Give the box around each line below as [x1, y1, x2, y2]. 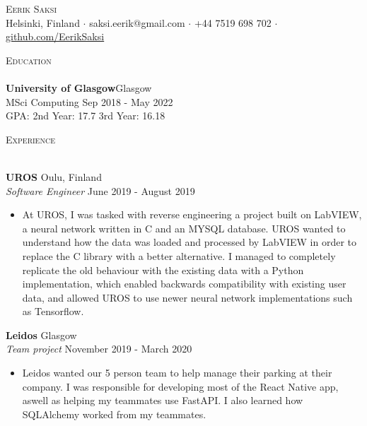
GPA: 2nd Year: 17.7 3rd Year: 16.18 [6, 108, 165, 123]
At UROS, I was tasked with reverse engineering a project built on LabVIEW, [22, 207, 362, 222]
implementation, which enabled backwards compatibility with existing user [22, 276, 346, 291]
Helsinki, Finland [6, 15, 80, 30]
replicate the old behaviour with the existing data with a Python [22, 262, 304, 277]
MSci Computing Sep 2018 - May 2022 [6, 94, 173, 109]
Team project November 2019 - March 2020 [6, 341, 192, 356]
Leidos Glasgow [6, 327, 77, 342]
